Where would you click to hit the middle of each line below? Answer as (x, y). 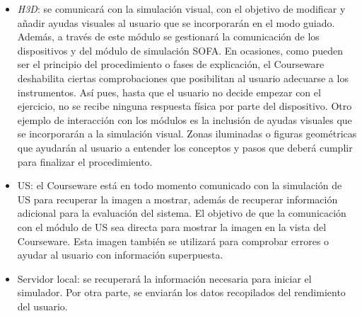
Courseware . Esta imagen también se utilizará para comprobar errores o (173, 241)
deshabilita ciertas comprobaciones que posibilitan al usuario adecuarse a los (183, 78)
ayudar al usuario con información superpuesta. (120, 255)
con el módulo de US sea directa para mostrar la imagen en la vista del (172, 226)
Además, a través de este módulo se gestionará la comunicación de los (168, 36)
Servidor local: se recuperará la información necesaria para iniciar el (164, 278)
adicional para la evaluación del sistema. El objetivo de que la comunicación (182, 213)
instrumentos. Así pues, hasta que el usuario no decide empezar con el (169, 92)
